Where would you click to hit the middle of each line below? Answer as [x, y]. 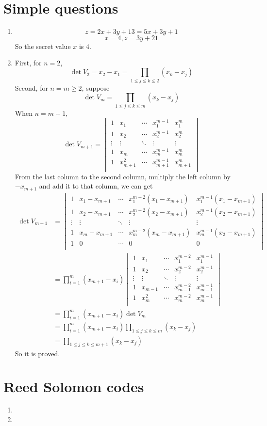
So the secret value [43, 46]
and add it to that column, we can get [96, 186]
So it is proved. [37, 353]
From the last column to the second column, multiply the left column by [123, 176]
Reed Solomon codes [74, 387]
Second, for [31, 87]
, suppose [96, 87]
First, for [28, 62]
